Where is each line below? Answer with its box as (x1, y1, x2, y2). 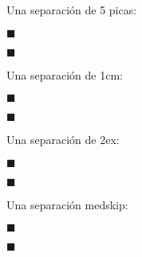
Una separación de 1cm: (6, 66, 123, 83)
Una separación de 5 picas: (6, 2, 137, 18)
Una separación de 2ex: (6, 131, 120, 148)
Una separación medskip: (6, 196, 128, 212)
